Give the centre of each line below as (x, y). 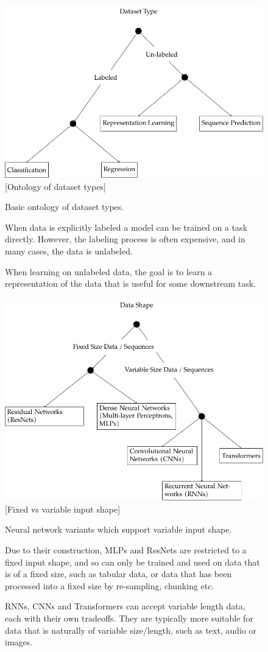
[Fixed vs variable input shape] (63, 509)
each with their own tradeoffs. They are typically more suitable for (129, 618)
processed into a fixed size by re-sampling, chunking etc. (110, 585)
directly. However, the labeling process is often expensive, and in (125, 239)
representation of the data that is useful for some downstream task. (131, 283)
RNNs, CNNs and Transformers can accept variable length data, (125, 606)
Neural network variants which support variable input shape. (118, 529)
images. (19, 642)
